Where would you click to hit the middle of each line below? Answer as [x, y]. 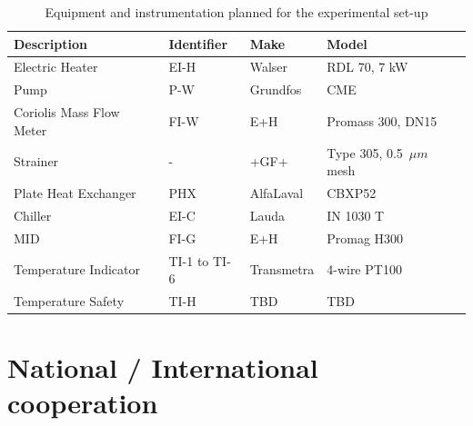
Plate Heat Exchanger [75, 193]
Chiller [33, 215]
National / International [163, 367]
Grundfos [276, 89]
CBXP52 [352, 193]
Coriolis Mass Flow [67, 112]
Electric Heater [56, 67]
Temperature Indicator [77, 269]
